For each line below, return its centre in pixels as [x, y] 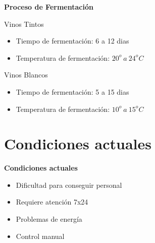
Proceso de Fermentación [49, 7]
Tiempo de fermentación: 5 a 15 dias [72, 91]
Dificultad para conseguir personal [69, 185]
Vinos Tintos [24, 24]
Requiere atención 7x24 [52, 202]
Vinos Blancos [26, 75]
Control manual [40, 236]
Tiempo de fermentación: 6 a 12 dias [72, 41]
